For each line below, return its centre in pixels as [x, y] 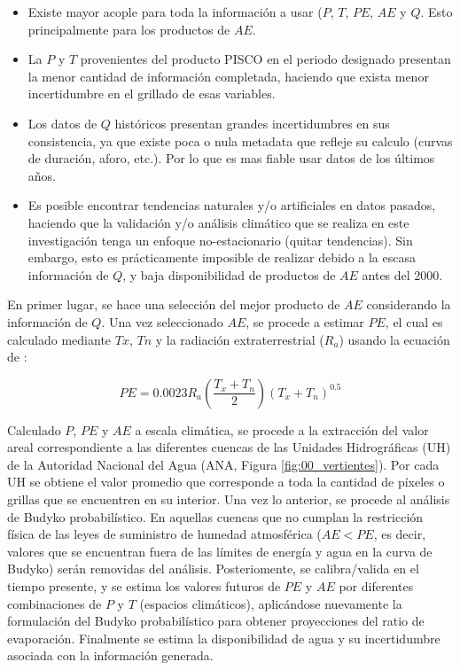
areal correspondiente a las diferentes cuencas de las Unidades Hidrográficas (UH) [229, 447]
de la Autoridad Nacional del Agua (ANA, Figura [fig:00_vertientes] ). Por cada [223, 464]
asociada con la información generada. [110, 655]
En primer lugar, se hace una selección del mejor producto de [174, 304]
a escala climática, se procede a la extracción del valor [282, 429]
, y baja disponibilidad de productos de [229, 274]
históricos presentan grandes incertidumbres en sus [252, 123]
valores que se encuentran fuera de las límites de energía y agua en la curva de [220, 551]
